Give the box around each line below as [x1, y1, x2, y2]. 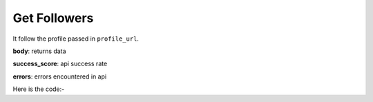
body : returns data [12, 47, 66, 55]
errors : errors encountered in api [12, 72, 107, 81]
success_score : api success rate [12, 59, 108, 68]
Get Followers [12, 10, 94, 25]
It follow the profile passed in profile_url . [12, 34, 140, 43]
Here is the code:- [12, 85, 65, 93]
